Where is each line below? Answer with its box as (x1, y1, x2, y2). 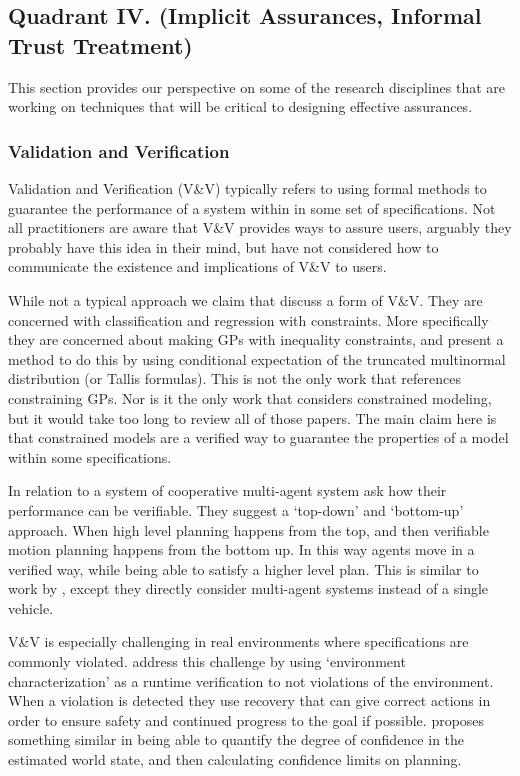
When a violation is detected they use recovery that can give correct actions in (8, 690, 491, 711)
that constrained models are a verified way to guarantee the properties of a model (8, 427, 509, 448)
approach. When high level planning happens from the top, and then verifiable (8, 519, 489, 540)
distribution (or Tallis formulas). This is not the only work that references (8, 368, 461, 389)
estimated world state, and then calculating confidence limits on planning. (8, 749, 462, 770)
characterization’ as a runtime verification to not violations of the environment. (8, 670, 494, 691)
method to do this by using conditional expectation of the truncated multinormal (8, 348, 506, 369)
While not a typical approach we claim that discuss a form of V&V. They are (8, 289, 483, 310)
